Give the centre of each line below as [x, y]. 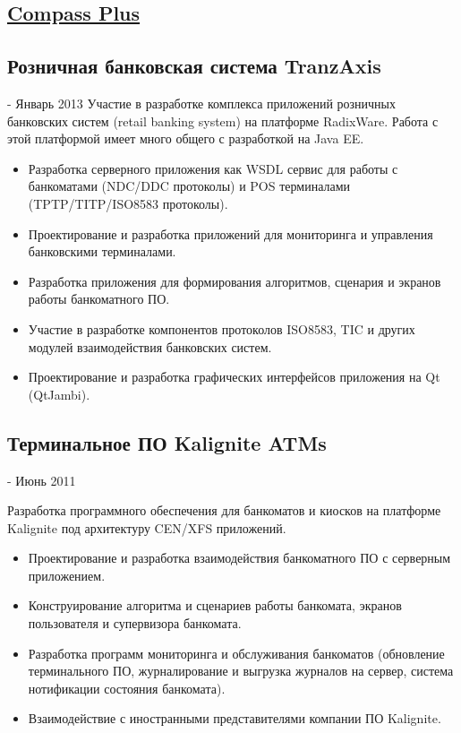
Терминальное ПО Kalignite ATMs [167, 442]
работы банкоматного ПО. [99, 299]
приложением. [67, 575]
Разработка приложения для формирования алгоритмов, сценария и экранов [235, 281]
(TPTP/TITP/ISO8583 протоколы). [128, 203]
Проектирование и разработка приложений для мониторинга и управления [230, 233]
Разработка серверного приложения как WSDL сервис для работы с [213, 168]
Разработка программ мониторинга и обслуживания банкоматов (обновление [236, 653]
